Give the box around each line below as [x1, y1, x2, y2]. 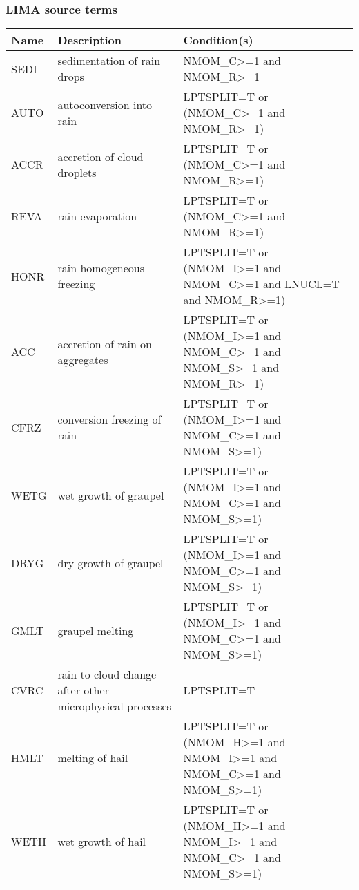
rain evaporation [57, 208, 137, 225]
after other [57, 682, 109, 699]
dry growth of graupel [57, 554, 164, 571]
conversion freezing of [57, 411, 162, 428]
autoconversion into [57, 96, 153, 113]
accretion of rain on [57, 335, 153, 352]
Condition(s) [183, 32, 253, 48]
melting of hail [57, 750, 128, 766]
